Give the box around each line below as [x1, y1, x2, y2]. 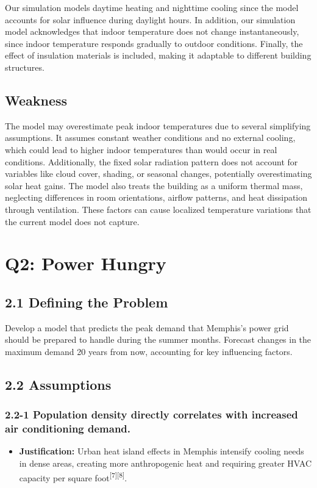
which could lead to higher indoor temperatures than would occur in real [5, 143, 277, 156]
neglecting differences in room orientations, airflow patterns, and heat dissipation [5, 191, 308, 204]
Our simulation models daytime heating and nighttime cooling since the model [5, 1, 299, 13]
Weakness [5, 90, 68, 109]
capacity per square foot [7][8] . [19, 469, 127, 484]
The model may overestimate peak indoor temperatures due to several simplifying [5, 119, 311, 132]
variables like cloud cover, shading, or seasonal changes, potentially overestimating [5, 167, 312, 180]
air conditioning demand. [5, 421, 131, 436]
